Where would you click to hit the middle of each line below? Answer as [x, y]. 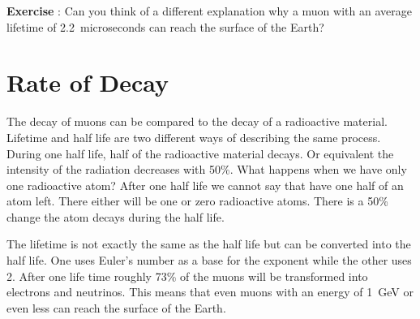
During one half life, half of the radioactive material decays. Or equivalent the [200, 153]
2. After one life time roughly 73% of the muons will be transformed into [187, 276]
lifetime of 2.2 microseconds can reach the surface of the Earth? [165, 26]
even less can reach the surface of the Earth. [116, 307]
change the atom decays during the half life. [116, 216]
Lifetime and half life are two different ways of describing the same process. [194, 137]
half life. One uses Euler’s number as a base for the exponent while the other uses [209, 260]
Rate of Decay [88, 82]
